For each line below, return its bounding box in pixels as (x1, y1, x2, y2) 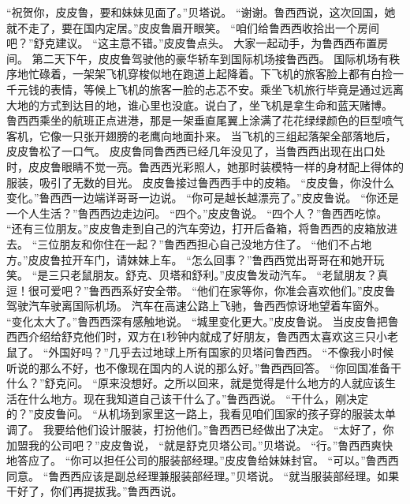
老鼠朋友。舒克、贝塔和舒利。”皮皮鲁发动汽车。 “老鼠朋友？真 (70, 267, 389, 283)
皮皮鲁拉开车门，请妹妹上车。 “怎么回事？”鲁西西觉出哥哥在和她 (28, 251, 363, 267)
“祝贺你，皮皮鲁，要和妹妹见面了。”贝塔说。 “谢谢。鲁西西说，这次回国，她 (6, 4, 396, 20)
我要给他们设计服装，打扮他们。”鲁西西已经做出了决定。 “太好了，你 (43, 421, 394, 438)
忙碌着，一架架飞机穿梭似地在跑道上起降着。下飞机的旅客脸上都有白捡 (28, 65, 393, 82)
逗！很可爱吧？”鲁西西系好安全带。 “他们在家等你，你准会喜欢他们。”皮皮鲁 (6, 282, 396, 298)
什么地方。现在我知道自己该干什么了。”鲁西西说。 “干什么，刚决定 (28, 390, 368, 406)
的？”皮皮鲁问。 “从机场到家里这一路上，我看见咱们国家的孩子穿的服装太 (6, 405, 385, 422)
